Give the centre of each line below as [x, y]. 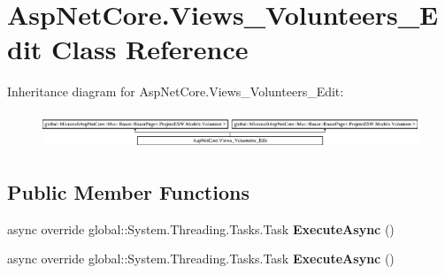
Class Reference [150, 49]
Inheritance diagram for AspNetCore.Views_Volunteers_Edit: [176, 91]
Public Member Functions [128, 191]
